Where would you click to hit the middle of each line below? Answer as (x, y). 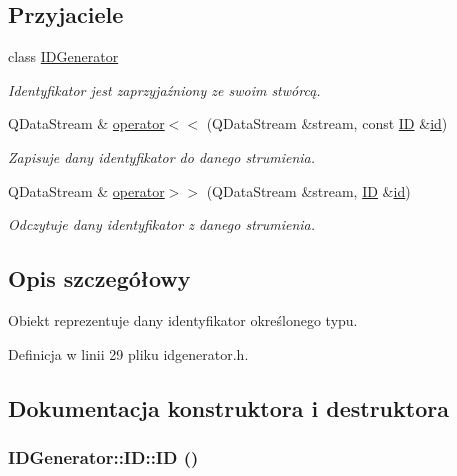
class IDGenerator (63, 56)
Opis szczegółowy (99, 278)
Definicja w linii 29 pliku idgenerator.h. (128, 353)
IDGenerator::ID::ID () (103, 456)
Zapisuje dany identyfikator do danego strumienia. (162, 156)
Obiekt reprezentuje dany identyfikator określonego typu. (183, 319)
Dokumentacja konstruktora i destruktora (228, 407)
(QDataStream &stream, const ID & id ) (327, 123)
